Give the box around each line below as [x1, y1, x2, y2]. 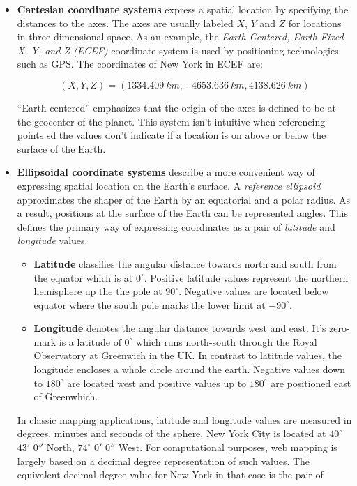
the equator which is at [33, 270, 133, 284]
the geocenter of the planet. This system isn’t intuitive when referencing [17, 114, 326, 128]
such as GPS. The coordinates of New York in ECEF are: [17, 56, 263, 71]
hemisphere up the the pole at [33, 284, 162, 298]
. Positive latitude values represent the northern [144, 270, 349, 284]
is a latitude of [59, 334, 121, 349]
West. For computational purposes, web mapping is [118, 440, 337, 455]
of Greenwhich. [33, 389, 98, 404]
